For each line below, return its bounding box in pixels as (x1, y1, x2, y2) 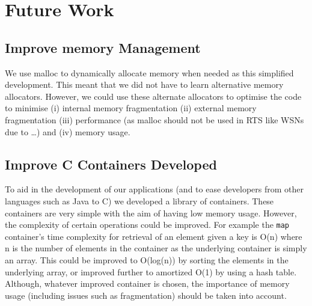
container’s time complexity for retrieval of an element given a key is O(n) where (5, 230, 302, 242)
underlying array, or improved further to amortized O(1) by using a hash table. (5, 265, 297, 278)
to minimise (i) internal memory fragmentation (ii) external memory (5, 102, 257, 114)
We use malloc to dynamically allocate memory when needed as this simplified (5, 66, 294, 79)
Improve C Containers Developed (5, 155, 217, 173)
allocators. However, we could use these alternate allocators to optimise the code (5, 90, 302, 102)
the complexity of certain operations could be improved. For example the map (5, 218, 290, 231)
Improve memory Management (5, 38, 201, 57)
